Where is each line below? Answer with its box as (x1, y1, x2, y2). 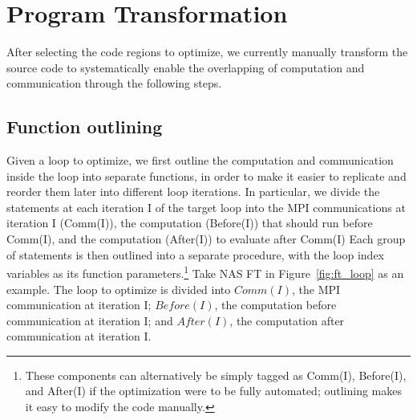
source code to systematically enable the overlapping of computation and (6, 59, 365, 75)
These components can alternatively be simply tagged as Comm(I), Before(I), (25, 366, 407, 383)
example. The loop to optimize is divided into (6, 280, 231, 297)
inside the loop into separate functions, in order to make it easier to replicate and (6, 167, 407, 184)
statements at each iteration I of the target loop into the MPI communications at (6, 198, 406, 215)
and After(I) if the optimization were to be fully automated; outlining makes (25, 382, 402, 399)
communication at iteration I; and (6, 312, 173, 328)
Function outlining (6, 114, 163, 139)
